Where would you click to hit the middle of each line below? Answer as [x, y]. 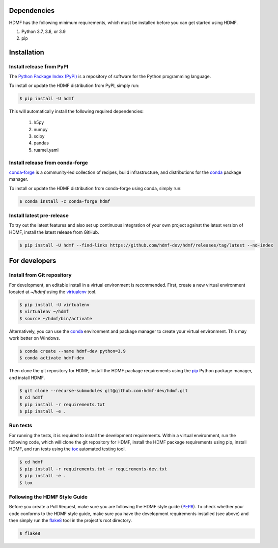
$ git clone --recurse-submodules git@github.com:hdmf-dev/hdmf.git [104, 391]
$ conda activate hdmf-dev [52, 358]
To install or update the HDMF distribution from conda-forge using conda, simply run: [95, 188]
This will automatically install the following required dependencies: [76, 111]
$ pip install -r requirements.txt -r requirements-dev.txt [93, 469]
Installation [27, 52]
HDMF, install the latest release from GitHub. [54, 232]
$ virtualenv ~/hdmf [44, 312]
